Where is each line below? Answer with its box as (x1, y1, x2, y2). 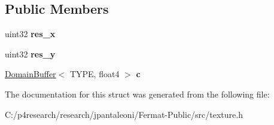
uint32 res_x (5, 28, 56, 40)
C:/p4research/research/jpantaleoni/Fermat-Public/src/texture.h (5, 108, 243, 120)
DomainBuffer (5, 68, 56, 80)
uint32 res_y (5, 47, 56, 60)
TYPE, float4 (69, 68, 120, 80)
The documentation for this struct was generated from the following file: (5, 87, 270, 100)
